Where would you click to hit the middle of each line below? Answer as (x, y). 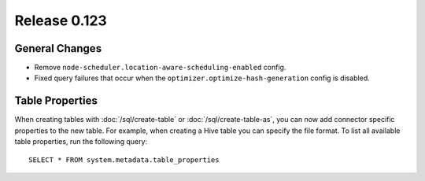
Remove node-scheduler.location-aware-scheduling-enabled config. (160, 68)
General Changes (58, 48)
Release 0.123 (61, 20)
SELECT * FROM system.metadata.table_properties (124, 160)
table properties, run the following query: (81, 142)
